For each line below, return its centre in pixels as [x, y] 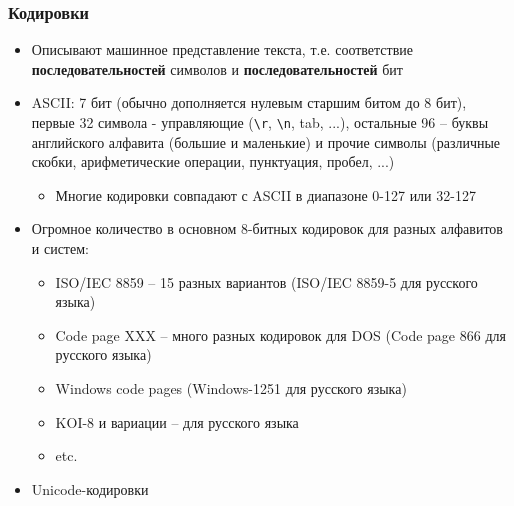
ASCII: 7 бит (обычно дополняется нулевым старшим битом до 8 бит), [249, 102]
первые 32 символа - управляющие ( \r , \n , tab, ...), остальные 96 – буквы [260, 122]
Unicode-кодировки [90, 488]
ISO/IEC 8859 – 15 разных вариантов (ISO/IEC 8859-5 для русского [266, 281]
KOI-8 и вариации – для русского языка [177, 421]
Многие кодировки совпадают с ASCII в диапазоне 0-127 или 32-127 [265, 194]
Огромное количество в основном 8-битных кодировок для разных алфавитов [267, 228]
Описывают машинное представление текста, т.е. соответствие [222, 49]
